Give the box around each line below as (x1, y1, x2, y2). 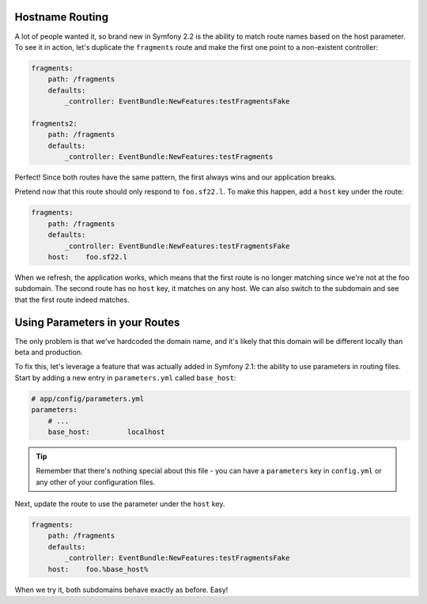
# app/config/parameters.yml (31, 394, 145, 403)
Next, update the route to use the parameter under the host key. (14, 499, 225, 509)
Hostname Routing (14, 10, 109, 24)
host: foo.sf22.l (47, 252, 128, 261)
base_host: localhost (47, 427, 165, 436)
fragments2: (31, 119, 78, 128)
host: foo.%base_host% (47, 564, 149, 573)
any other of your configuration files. (36, 477, 156, 486)
